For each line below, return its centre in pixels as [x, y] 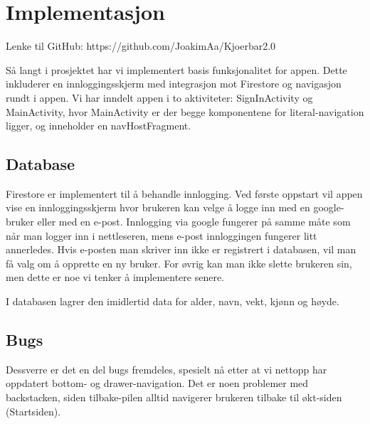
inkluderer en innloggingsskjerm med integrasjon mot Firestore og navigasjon [174, 84]
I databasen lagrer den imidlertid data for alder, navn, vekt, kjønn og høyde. [173, 301]
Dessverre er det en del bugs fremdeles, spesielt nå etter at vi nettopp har [166, 369]
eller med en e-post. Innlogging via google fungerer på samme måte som [194, 222]
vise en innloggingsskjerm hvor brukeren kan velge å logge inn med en [158, 207]
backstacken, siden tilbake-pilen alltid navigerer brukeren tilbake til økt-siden [174, 397]
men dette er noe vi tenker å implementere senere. [115, 277]
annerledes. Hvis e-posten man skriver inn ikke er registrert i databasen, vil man [181, 249]
